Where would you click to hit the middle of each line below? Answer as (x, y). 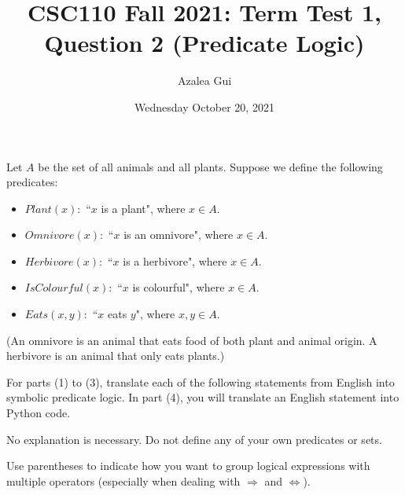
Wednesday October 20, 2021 (204, 106)
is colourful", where (179, 287)
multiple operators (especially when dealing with (123, 480)
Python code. (39, 413)
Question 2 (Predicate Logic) (204, 43)
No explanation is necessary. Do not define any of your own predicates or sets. (194, 439)
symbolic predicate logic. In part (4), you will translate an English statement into (203, 397)
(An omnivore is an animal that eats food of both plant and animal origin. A (192, 340)
